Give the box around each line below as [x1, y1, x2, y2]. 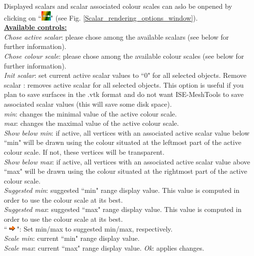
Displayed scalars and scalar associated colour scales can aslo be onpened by [4, 1, 233, 11]
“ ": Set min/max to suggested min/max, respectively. [4, 223, 173, 233]
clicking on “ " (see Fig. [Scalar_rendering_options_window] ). [4, 12, 198, 23]
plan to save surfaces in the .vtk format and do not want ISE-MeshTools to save [4, 89, 244, 99]
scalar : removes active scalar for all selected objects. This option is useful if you [4, 79, 244, 90]
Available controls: [4, 22, 67, 32]
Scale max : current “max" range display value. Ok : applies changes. [4, 242, 204, 253]
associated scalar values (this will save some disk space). [4, 98, 172, 109]
